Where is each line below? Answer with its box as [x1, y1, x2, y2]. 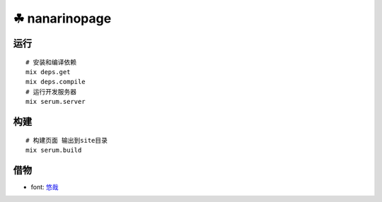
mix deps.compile [25, 78, 86, 86]
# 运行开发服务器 [25, 88, 77, 95]
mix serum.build [25, 145, 82, 154]
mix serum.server [25, 97, 86, 106]
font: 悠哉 [30, 182, 59, 191]
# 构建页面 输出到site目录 [25, 136, 108, 144]
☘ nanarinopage [13, 11, 112, 26]
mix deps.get [25, 68, 71, 76]
